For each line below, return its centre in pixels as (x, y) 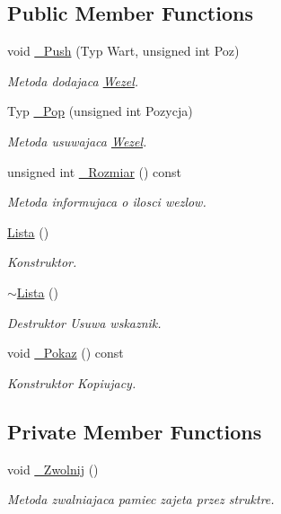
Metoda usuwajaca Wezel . (77, 141)
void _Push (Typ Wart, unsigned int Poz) (123, 51)
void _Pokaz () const (66, 353)
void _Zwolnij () (53, 469)
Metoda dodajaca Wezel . (73, 80)
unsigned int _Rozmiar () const (95, 171)
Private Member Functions (135, 431)
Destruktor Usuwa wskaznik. (84, 322)
